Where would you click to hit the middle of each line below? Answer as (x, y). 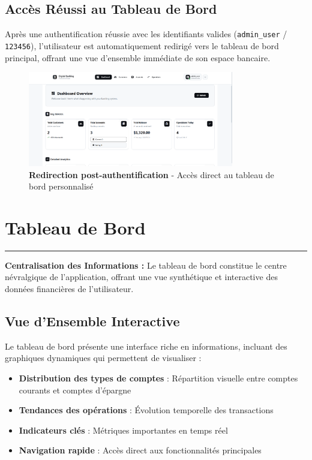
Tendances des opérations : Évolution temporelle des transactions (146, 410)
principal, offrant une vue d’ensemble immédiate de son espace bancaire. (138, 57)
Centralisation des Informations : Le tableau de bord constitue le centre (146, 265)
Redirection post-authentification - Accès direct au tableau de (151, 174)
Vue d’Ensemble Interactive (92, 321)
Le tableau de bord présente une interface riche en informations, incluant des (146, 346)
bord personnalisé (61, 186)
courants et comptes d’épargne (75, 390)
